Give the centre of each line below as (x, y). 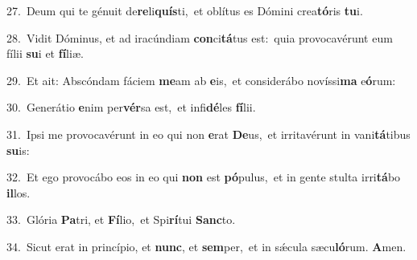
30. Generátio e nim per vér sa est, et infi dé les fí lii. (131, 107)
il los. (19, 192)
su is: (18, 150)
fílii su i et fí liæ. (45, 53)
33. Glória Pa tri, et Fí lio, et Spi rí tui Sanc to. (121, 219)
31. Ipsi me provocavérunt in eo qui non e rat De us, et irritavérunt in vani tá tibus (208, 134)
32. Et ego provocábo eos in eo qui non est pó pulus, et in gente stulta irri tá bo (204, 177)
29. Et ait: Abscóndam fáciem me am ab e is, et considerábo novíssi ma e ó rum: (201, 80)
